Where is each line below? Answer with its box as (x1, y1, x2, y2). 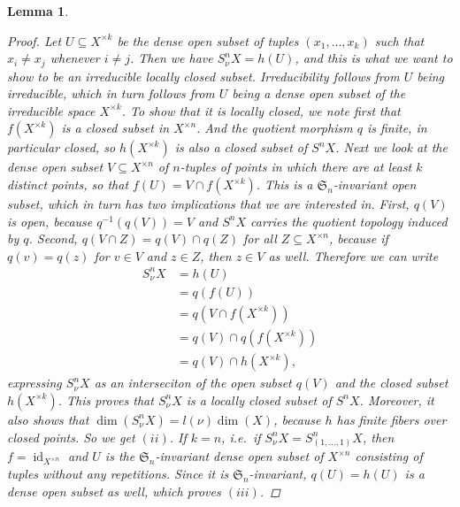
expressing (7, 373, 62, 392)
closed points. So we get (7, 427, 135, 446)
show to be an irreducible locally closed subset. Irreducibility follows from (7, 66, 400, 85)
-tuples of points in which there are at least (180, 157, 412, 176)
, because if (328, 229, 388, 248)
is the (104, 447, 135, 465)
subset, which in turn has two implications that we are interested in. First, (7, 195, 410, 213)
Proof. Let (7, 31, 62, 50)
